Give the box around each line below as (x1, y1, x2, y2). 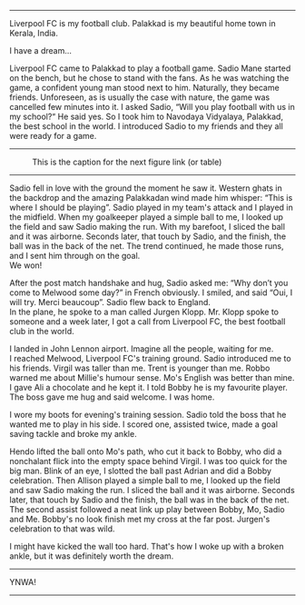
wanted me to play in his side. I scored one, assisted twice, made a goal (9, 419, 279, 430)
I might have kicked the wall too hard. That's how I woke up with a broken (9, 541, 284, 551)
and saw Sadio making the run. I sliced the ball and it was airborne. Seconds (9, 485, 295, 495)
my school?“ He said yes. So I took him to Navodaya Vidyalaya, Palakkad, (9, 111, 284, 122)
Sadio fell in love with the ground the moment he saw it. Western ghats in (9, 183, 283, 193)
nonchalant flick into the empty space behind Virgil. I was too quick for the (9, 456, 288, 466)
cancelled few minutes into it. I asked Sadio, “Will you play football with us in (9, 102, 295, 112)
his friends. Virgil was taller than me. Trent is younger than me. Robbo (9, 362, 271, 373)
